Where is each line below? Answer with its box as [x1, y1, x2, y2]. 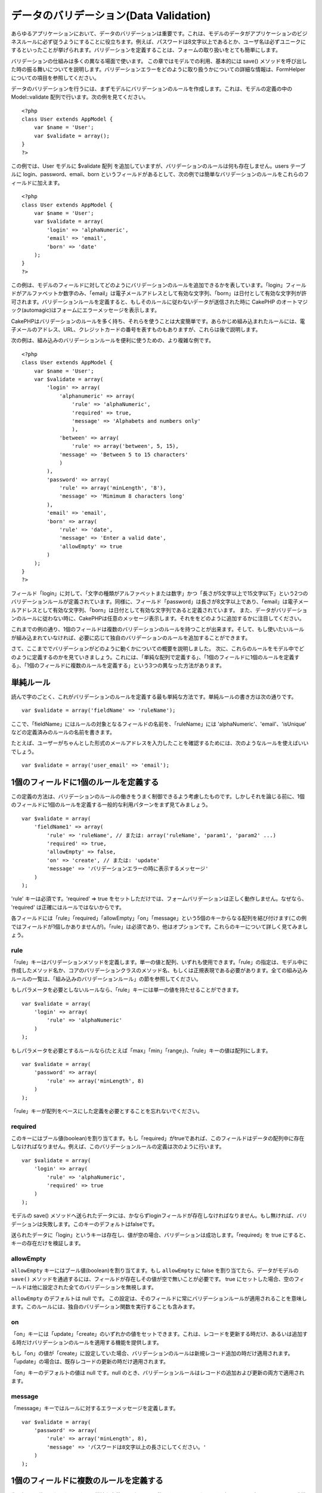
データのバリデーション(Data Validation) [11, 9, 211, 22]
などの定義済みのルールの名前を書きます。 [11, 729, 116, 736]
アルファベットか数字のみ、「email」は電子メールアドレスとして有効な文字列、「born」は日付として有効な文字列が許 [21, 290, 307, 297]
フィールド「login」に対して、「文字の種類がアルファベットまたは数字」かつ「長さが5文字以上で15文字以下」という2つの [11, 589, 308, 597]
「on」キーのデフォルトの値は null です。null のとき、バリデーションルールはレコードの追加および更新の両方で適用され [11, 1369, 305, 1376]
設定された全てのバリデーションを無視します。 [42, 1284, 157, 1291]
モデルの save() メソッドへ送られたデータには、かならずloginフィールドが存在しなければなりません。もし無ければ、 [11, 1212, 297, 1219]
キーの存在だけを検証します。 [11, 1240, 84, 1247]
